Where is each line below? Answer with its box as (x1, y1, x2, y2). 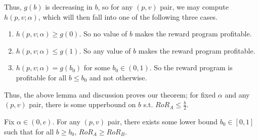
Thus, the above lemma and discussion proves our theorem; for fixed (4, 89, 216, 100)
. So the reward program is (149, 62, 233, 73)
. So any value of (79, 45, 131, 56)
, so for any (98, 2, 133, 12)
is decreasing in (45, 2, 93, 12)
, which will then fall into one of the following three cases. (38, 11, 218, 22)
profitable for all (16, 72, 67, 82)
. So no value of (79, 28, 127, 39)
